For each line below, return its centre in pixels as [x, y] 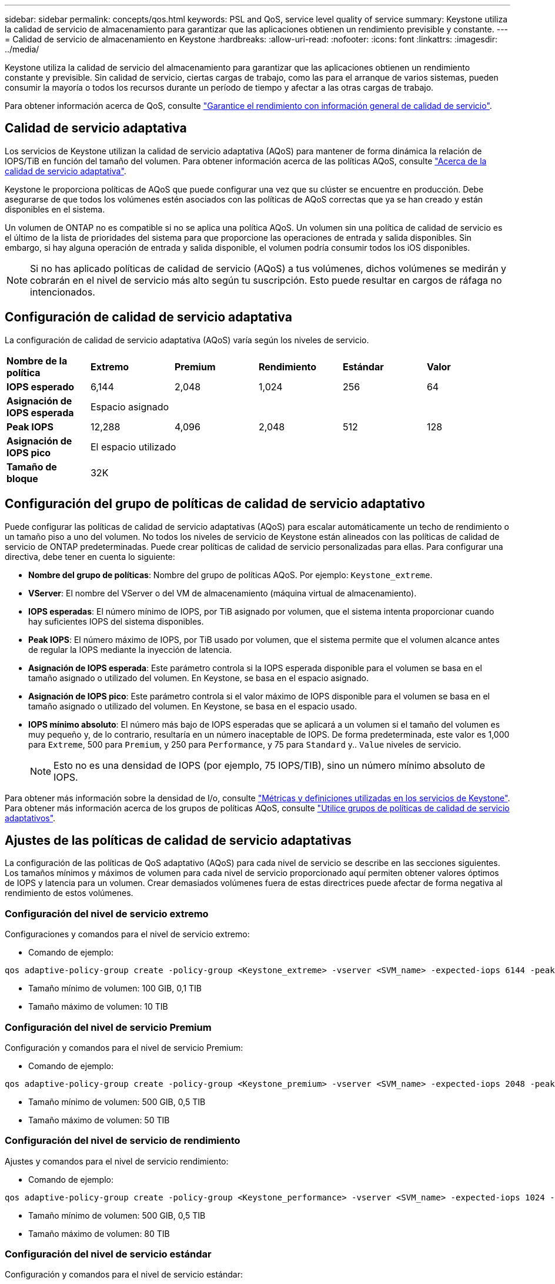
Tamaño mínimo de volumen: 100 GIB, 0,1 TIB [115, 988]
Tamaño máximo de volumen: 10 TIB [98, 1007]
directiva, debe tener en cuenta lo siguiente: [90, 556]
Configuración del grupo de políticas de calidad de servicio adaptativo [215, 504]
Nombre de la [37, 361]
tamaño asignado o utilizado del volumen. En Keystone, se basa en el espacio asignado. [198, 678]
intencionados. [63, 292]
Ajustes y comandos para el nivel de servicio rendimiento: [117, 1161]
